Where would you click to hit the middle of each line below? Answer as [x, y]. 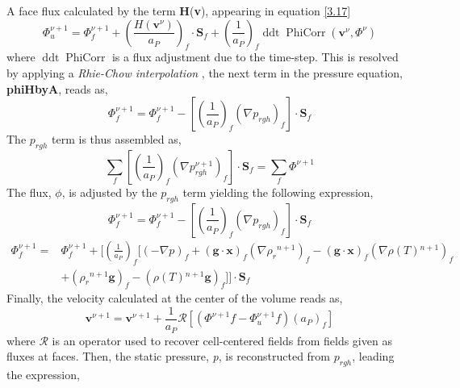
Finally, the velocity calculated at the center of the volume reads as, [175, 298]
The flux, [29, 192]
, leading [373, 356]
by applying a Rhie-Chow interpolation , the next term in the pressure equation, [205, 72]
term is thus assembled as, [117, 139]
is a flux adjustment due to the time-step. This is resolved [255, 57]
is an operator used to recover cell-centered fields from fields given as [222, 340]
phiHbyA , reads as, [57, 88]
